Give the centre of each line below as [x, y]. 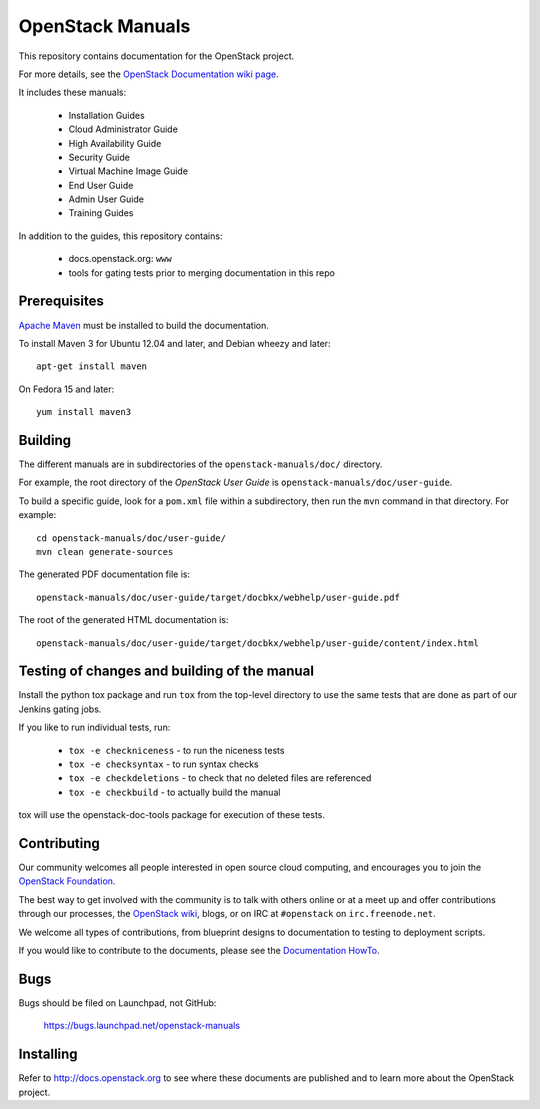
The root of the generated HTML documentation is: [123, 620]
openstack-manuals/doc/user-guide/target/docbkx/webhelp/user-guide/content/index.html [258, 643]
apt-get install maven [92, 366]
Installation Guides [106, 115]
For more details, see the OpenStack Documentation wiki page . [148, 74]
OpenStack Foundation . [67, 881]
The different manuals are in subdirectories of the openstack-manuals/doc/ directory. [200, 464]
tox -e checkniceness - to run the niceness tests [176, 750]
